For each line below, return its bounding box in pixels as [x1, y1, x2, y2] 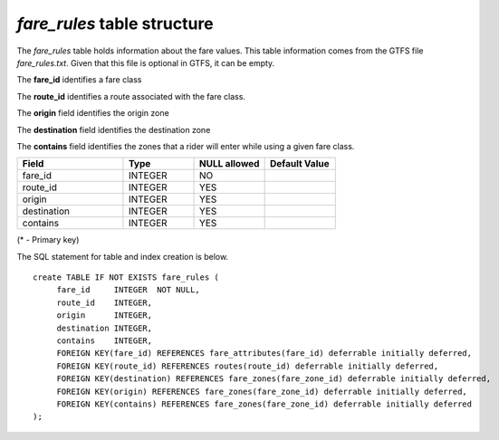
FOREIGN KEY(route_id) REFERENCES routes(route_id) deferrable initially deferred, [56, 360, 439, 371]
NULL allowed [199, 158, 260, 170]
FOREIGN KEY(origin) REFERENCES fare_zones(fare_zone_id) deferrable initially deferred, [56, 386, 468, 397]
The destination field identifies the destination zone [16, 124, 211, 135]
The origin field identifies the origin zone [16, 108, 169, 119]
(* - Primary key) [16, 234, 80, 245]
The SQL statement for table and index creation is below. [16, 251, 229, 262]
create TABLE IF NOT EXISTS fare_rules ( [33, 273, 219, 282]
